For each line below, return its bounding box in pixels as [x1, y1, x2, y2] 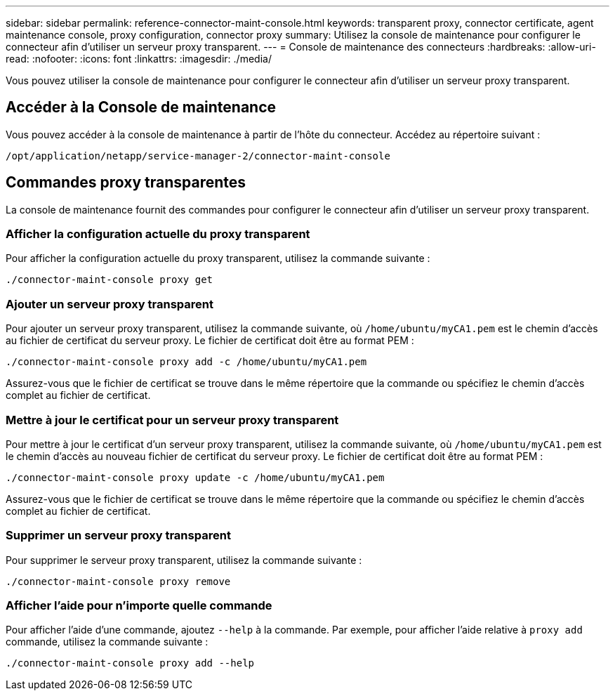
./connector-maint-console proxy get [6, 274, 213, 286]
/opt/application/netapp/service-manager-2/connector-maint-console [6, 150, 390, 162]
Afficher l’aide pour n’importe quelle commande [6, 598, 272, 613]
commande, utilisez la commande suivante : [6, 636, 209, 648]
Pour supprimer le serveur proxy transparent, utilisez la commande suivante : [6, 553, 362, 566]
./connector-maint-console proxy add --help [6, 657, 255, 669]
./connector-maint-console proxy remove [6, 575, 231, 587]
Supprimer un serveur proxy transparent [6, 528, 231, 543]
